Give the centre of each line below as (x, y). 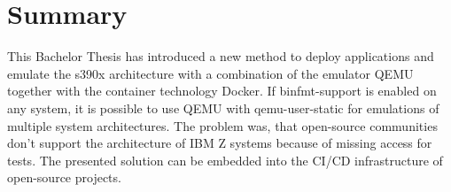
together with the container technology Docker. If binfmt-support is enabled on (222, 91)
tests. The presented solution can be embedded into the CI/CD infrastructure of (225, 160)
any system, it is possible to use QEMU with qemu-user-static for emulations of (223, 108)
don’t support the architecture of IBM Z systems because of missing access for (220, 143)
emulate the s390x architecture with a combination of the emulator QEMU (210, 73)
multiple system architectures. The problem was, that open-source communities (222, 125)
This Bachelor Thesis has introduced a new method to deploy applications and (221, 56)
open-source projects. (64, 177)
